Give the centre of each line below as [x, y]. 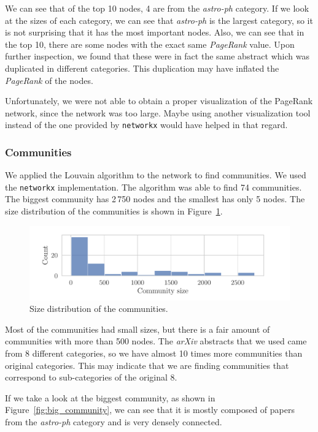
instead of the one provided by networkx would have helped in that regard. [146, 125]
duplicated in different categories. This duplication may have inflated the [142, 68]
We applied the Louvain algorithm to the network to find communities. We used [156, 175]
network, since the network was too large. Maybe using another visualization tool [158, 112]
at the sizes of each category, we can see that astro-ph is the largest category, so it [159, 20]
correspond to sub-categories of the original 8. [91, 377]
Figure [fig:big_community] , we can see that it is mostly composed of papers [150, 410]
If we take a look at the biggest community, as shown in [110, 397]
